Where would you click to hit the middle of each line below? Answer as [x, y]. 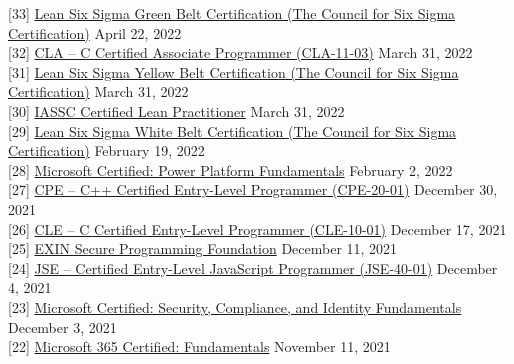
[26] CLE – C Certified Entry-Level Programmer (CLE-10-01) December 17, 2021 [257, 228]
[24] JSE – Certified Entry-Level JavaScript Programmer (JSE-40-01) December [253, 267]
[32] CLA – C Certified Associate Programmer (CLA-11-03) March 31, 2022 [240, 52]
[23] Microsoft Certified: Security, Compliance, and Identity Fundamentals [235, 306]
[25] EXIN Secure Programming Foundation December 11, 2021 [203, 248]
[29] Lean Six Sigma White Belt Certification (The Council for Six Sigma [232, 130]
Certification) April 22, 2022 [95, 32]
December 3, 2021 [62, 326]
